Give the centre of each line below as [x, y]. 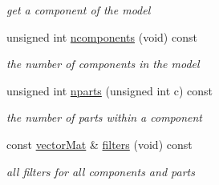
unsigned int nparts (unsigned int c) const [110, 90]
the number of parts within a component [105, 117]
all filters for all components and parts [101, 171]
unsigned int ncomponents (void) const [102, 36]
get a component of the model [79, 10]
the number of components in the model [103, 64]
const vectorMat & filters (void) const [99, 144]
